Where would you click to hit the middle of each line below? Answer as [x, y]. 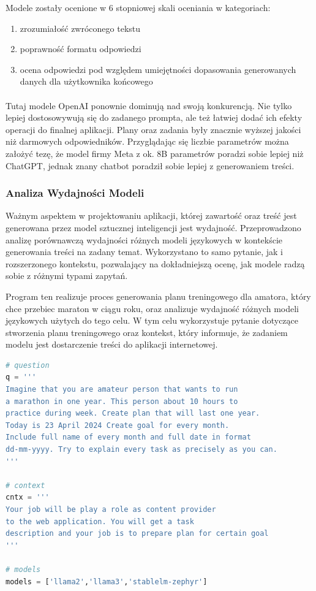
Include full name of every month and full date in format [128, 437]
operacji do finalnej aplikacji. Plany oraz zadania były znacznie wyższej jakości [153, 129]
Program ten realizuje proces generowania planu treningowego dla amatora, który [158, 296]
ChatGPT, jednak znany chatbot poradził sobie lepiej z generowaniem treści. [150, 165]
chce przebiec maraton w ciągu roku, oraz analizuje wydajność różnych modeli [152, 308]
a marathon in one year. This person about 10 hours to [122, 401]
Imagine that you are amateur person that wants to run [122, 390]
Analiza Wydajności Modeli [75, 193]
